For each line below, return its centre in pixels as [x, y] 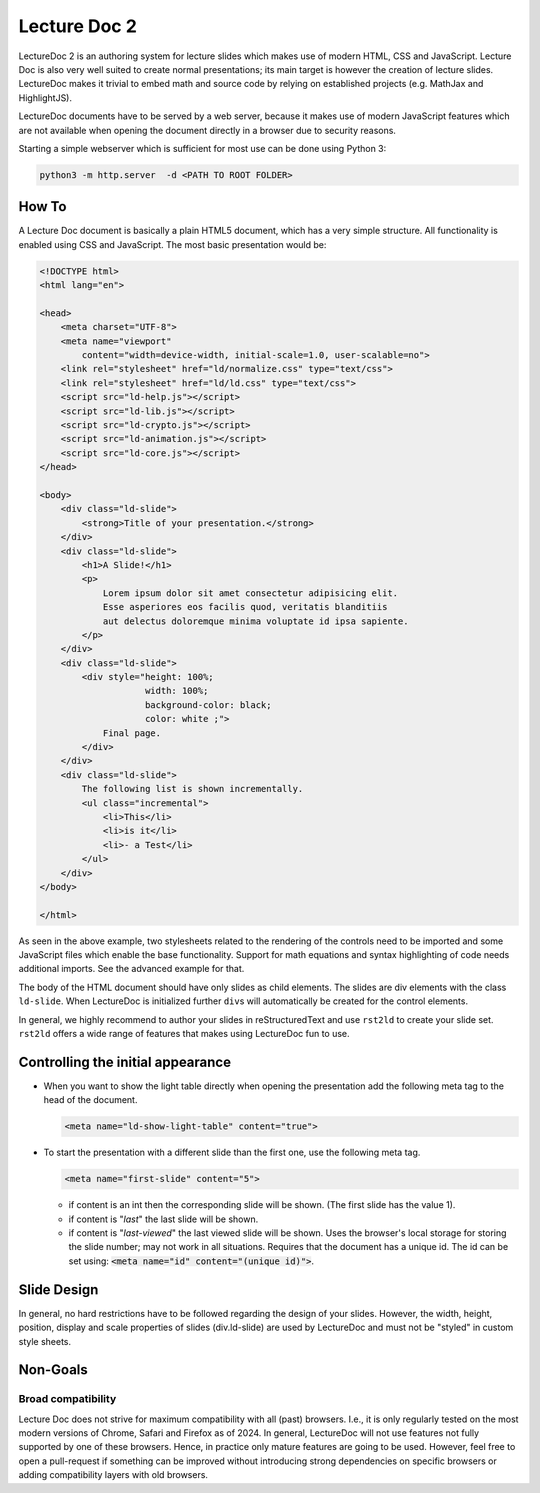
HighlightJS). [45, 97]
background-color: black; [208, 704]
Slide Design [58, 1289]
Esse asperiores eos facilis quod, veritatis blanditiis [245, 607]
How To [42, 206]
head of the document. [90, 1100]
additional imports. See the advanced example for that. [131, 969]
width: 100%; [177, 691]
